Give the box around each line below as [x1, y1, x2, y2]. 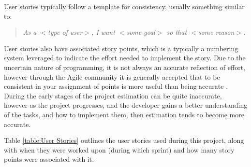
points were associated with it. [4, 154, 94, 164]
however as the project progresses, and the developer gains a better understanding [4, 100, 248, 110]
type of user [48, 27, 83, 37]
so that [166, 27, 187, 37]
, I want [91, 27, 115, 37]
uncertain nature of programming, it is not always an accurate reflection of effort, [4, 62, 245, 72]
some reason [198, 27, 235, 37]
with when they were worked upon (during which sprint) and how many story [4, 144, 235, 154]
